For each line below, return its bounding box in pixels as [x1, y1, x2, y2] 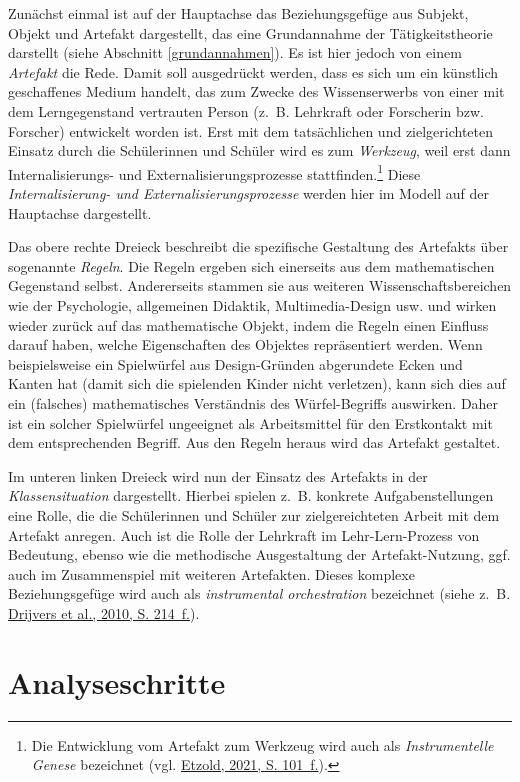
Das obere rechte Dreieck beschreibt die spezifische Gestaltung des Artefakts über [8, 236, 509, 257]
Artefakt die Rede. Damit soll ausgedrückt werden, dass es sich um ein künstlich [8, 61, 499, 82]
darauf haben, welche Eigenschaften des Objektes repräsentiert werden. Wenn [8, 334, 483, 355]
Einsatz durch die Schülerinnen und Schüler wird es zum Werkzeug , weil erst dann [8, 140, 511, 161]
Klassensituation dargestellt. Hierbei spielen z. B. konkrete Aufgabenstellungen [8, 485, 494, 506]
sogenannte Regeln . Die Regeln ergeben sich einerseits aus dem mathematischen [8, 255, 495, 276]
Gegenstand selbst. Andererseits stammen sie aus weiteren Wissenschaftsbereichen [8, 275, 512, 296]
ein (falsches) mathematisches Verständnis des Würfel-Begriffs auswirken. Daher [8, 392, 499, 413]
